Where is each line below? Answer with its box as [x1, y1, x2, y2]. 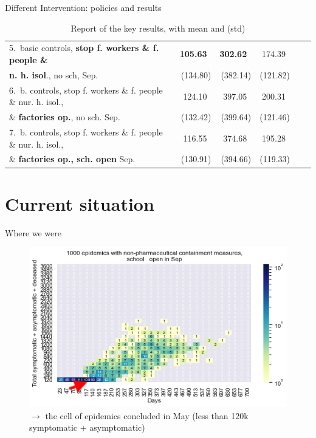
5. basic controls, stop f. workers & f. [9, 41, 159, 54]
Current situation [5, 191, 154, 216]
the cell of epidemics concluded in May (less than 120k [45, 409, 249, 422]
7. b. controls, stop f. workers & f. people [9, 126, 163, 138]
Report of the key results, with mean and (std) [70, 21, 246, 34]
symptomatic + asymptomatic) [29, 421, 145, 434]
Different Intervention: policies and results [5, 1, 162, 13]
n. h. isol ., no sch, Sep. [9, 68, 98, 81]
